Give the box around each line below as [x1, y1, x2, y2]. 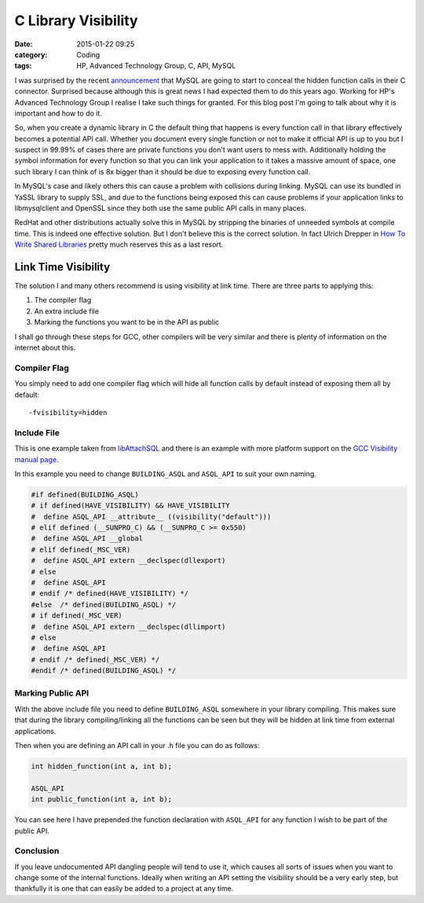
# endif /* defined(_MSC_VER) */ [31, 655, 160, 664]
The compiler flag [34, 295, 92, 305]
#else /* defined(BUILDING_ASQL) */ [31, 600, 177, 609]
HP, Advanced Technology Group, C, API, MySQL [76, 61, 236, 71]
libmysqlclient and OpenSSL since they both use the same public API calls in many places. [14, 204, 306, 213]
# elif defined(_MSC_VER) [31, 545, 131, 554]
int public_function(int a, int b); [31, 795, 173, 804]
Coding [76, 50, 101, 59]
